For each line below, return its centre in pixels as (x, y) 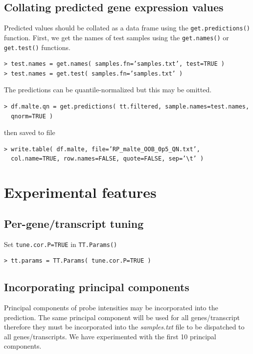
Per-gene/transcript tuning (74, 223)
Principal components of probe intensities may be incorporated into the (111, 307)
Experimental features (80, 192)
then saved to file (30, 132)
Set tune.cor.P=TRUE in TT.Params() (61, 244)
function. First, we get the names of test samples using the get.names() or (116, 37)
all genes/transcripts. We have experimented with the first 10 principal (110, 336)
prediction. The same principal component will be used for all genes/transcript (122, 317)
